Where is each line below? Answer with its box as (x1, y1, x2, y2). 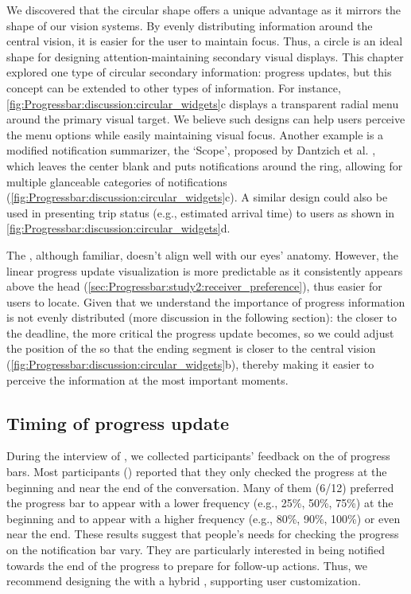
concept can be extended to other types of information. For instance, (6, 79, 341, 96)
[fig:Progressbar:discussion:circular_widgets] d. (6, 220, 231, 236)
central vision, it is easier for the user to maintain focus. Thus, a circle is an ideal (6, 33, 403, 49)
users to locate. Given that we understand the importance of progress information (6, 293, 405, 310)
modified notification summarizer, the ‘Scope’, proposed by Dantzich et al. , (6, 142, 376, 158)
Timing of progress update (6, 410, 230, 435)
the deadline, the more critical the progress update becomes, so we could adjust (6, 324, 394, 341)
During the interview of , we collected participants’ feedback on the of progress (6, 447, 390, 464)
